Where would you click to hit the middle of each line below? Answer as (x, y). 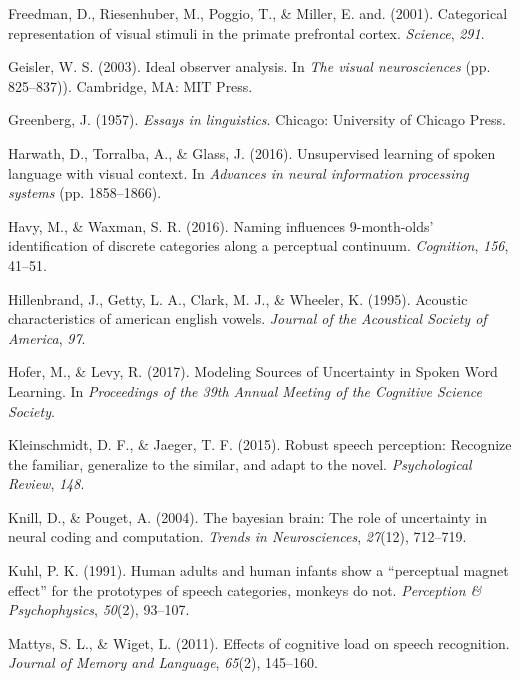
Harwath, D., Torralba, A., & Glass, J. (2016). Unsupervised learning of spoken (252, 152)
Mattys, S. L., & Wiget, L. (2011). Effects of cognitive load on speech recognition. (259, 642)
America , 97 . (47, 337)
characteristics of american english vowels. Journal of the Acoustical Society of (247, 318)
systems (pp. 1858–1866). (85, 192)
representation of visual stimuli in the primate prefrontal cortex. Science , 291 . (246, 32)
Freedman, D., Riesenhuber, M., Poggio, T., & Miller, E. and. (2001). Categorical (258, 13)
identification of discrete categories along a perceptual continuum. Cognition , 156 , (258, 245)
